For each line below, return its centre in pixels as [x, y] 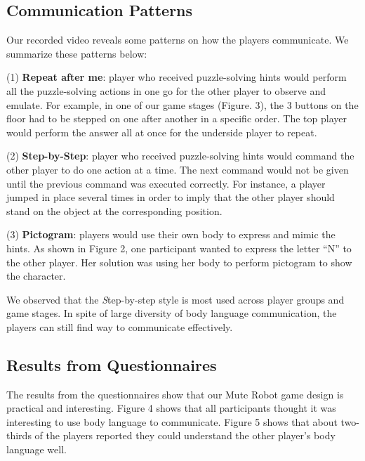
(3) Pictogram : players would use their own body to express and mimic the [171, 234]
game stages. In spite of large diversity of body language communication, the [172, 313]
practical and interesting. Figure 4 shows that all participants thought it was [171, 408]
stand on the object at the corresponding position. [114, 210]
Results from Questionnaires [112, 364]
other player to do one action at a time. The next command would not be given [178, 169]
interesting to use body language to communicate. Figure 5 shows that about [172, 421]
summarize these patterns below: [77, 53]
